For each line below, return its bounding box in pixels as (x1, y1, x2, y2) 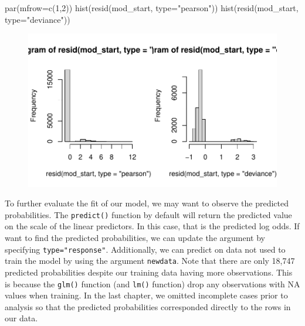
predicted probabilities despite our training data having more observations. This (5, 266, 293, 278)
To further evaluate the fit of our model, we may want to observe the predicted (5, 197, 289, 209)
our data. (5, 312, 38, 324)
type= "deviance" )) (5, 13, 70, 25)
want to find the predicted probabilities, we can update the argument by (5, 232, 265, 244)
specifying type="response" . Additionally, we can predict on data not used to (5, 243, 286, 255)
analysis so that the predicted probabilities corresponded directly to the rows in (5, 300, 291, 313)
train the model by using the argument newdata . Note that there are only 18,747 (5, 254, 295, 267)
